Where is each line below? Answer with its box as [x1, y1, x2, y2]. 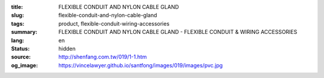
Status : [11, 45, 30, 52]
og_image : [11, 61, 38, 68]
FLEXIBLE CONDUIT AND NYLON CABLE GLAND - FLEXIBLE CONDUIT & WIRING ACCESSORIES [58, 29, 298, 36]
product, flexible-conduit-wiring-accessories [58, 20, 170, 27]
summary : [11, 29, 38, 36]
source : [11, 54, 31, 61]
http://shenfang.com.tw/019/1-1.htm [58, 54, 147, 61]
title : [11, 4, 23, 10]
